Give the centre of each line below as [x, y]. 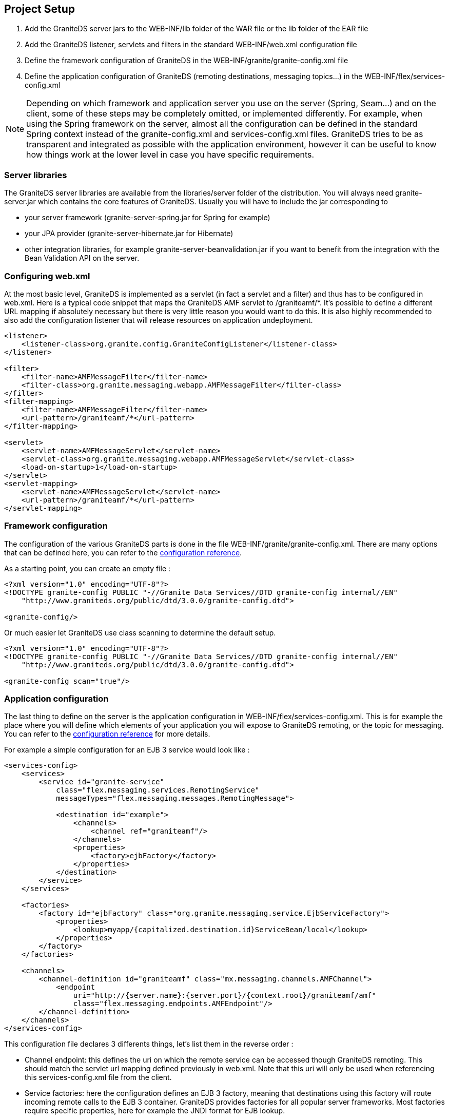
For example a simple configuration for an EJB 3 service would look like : [127, 750]
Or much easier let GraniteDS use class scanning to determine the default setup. [140, 632]
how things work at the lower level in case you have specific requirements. [170, 155]
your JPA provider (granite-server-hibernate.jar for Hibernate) [129, 234]
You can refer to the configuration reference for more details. [107, 734]
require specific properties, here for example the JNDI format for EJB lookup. [155, 1111]
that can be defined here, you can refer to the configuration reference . [123, 552]
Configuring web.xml [47, 276]
